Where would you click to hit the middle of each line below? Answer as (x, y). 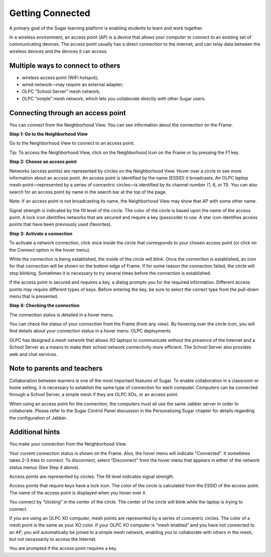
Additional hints (35, 432)
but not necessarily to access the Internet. (53, 539)
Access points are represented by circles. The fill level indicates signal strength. (92, 476)
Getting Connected (50, 13)
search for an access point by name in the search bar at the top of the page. (88, 192)
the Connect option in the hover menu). (50, 250)
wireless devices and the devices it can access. (58, 51)
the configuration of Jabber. (38, 418)
